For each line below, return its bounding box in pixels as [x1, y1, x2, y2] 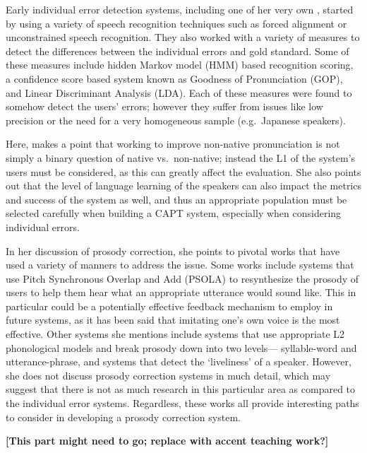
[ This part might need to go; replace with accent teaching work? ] [6, 433, 329, 448]
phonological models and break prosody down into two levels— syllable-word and [6, 340, 357, 355]
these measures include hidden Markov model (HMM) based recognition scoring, [6, 57, 354, 72]
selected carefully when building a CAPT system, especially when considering [6, 206, 342, 220]
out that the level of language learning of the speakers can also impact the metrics [6, 178, 361, 193]
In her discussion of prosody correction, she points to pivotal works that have [6, 243, 340, 258]
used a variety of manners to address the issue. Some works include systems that [6, 257, 354, 272]
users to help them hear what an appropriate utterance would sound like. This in [6, 285, 356, 300]
